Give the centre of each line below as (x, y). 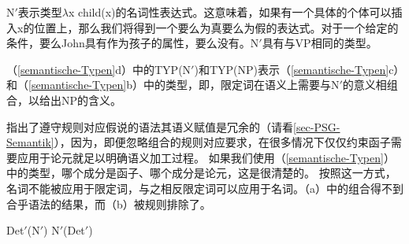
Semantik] (30, 142)
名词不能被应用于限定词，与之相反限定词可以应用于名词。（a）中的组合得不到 (205, 188)
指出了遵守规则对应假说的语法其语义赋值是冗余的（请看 (150, 126)
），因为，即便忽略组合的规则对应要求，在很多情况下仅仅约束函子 (222, 142)
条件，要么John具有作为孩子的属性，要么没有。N (133, 43)
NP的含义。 (91, 100)
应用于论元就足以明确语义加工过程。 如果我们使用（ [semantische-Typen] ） (206, 157)
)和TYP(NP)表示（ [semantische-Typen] (292, 69)
